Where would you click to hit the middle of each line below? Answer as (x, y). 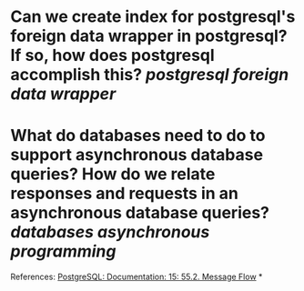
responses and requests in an (125, 194)
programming (63, 251)
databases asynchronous (110, 232)
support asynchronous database (137, 155)
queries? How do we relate (113, 174)
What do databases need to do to (138, 136)
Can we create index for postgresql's (153, 17)
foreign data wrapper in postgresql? (149, 36)
